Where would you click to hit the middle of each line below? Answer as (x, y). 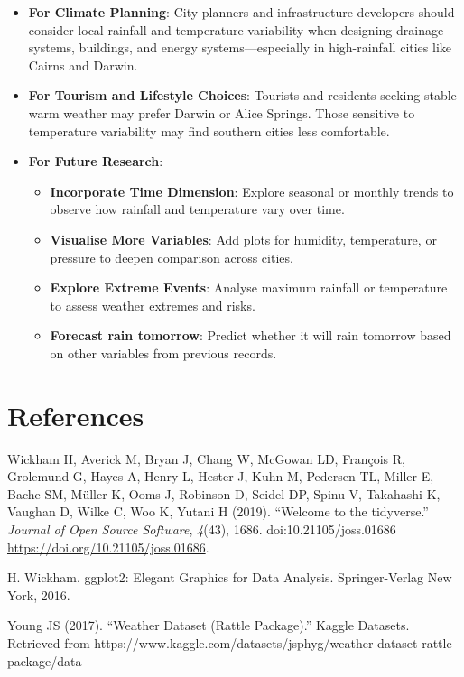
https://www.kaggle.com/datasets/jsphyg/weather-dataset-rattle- (275, 642)
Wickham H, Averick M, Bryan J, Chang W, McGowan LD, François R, (206, 458)
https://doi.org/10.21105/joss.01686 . (108, 547)
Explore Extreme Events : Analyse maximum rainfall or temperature (249, 287)
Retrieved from (49, 642)
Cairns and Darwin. (83, 65)
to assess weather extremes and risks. (153, 305)
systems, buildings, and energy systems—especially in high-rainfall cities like (240, 47)
